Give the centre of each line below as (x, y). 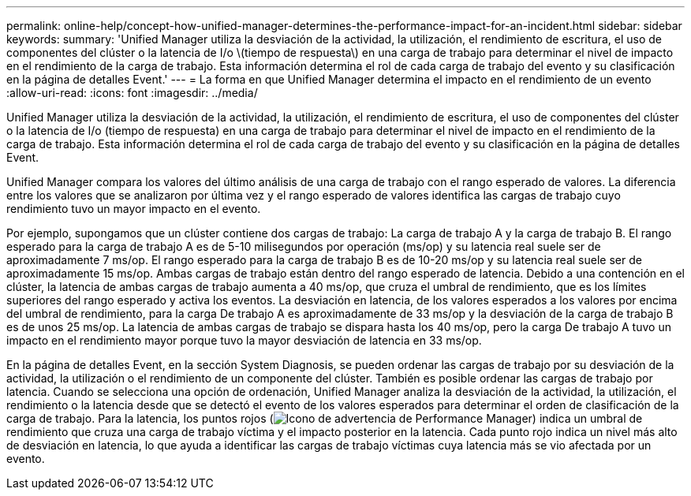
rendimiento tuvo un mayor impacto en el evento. (134, 209)
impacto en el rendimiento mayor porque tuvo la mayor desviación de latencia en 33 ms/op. (244, 340)
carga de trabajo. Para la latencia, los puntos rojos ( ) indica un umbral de (325, 418)
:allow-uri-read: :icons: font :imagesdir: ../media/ (132, 93)
